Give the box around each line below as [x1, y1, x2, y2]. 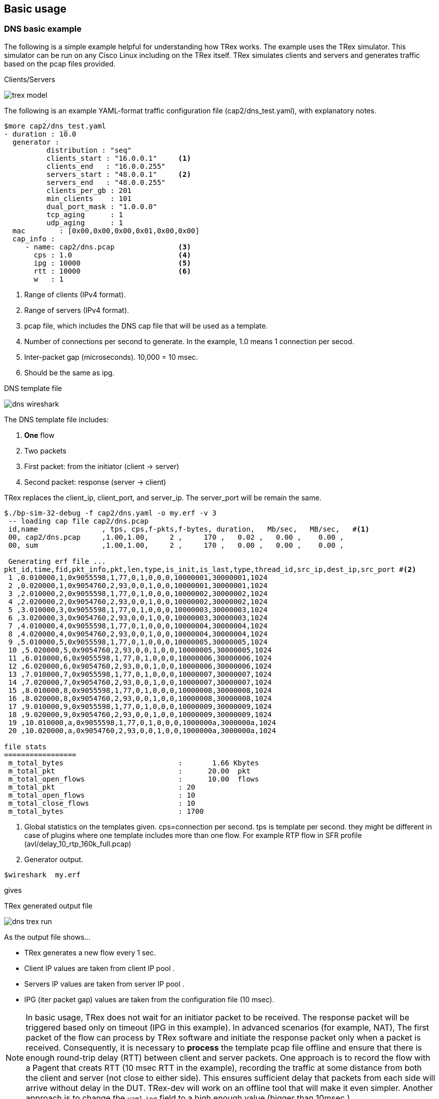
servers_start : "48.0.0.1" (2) [46, 170, 191, 178]
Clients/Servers [4, 75, 55, 84]
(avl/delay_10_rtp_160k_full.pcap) [24, 839, 132, 848]
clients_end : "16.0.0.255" [46, 162, 166, 170]
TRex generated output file [4, 901, 93, 910]
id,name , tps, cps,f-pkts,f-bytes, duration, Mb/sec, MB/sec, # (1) [8, 525, 369, 533]
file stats [4, 742, 47, 751]
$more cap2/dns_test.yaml [4, 121, 106, 130]
